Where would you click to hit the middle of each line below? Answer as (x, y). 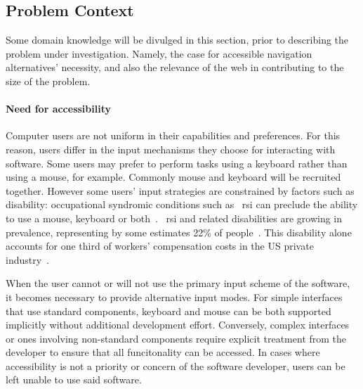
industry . (27, 259)
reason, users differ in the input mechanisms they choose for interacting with (171, 149)
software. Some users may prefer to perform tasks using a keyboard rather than (177, 163)
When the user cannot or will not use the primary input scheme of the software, (178, 283)
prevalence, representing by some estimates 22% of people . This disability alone (179, 232)
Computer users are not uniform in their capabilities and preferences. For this (173, 135)
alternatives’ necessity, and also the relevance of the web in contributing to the (175, 67)
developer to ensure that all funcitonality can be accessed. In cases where (163, 352)
